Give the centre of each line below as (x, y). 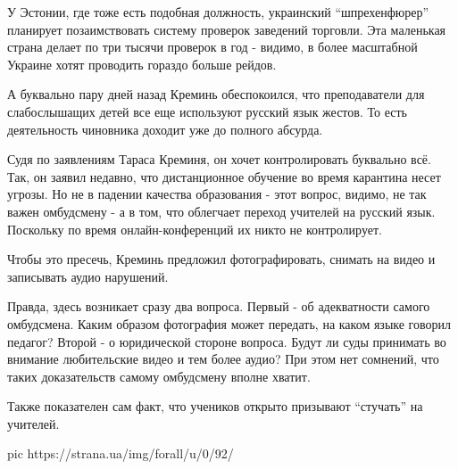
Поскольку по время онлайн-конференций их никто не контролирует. (195, 229)
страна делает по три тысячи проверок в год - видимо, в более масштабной (212, 47)
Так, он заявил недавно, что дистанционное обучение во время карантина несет (224, 176)
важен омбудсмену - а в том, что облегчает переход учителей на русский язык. (221, 211)
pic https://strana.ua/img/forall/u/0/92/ (121, 453)
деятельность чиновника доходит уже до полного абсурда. (165, 129)
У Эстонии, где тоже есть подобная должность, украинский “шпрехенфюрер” (218, 12)
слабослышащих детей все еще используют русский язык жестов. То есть (207, 111)
